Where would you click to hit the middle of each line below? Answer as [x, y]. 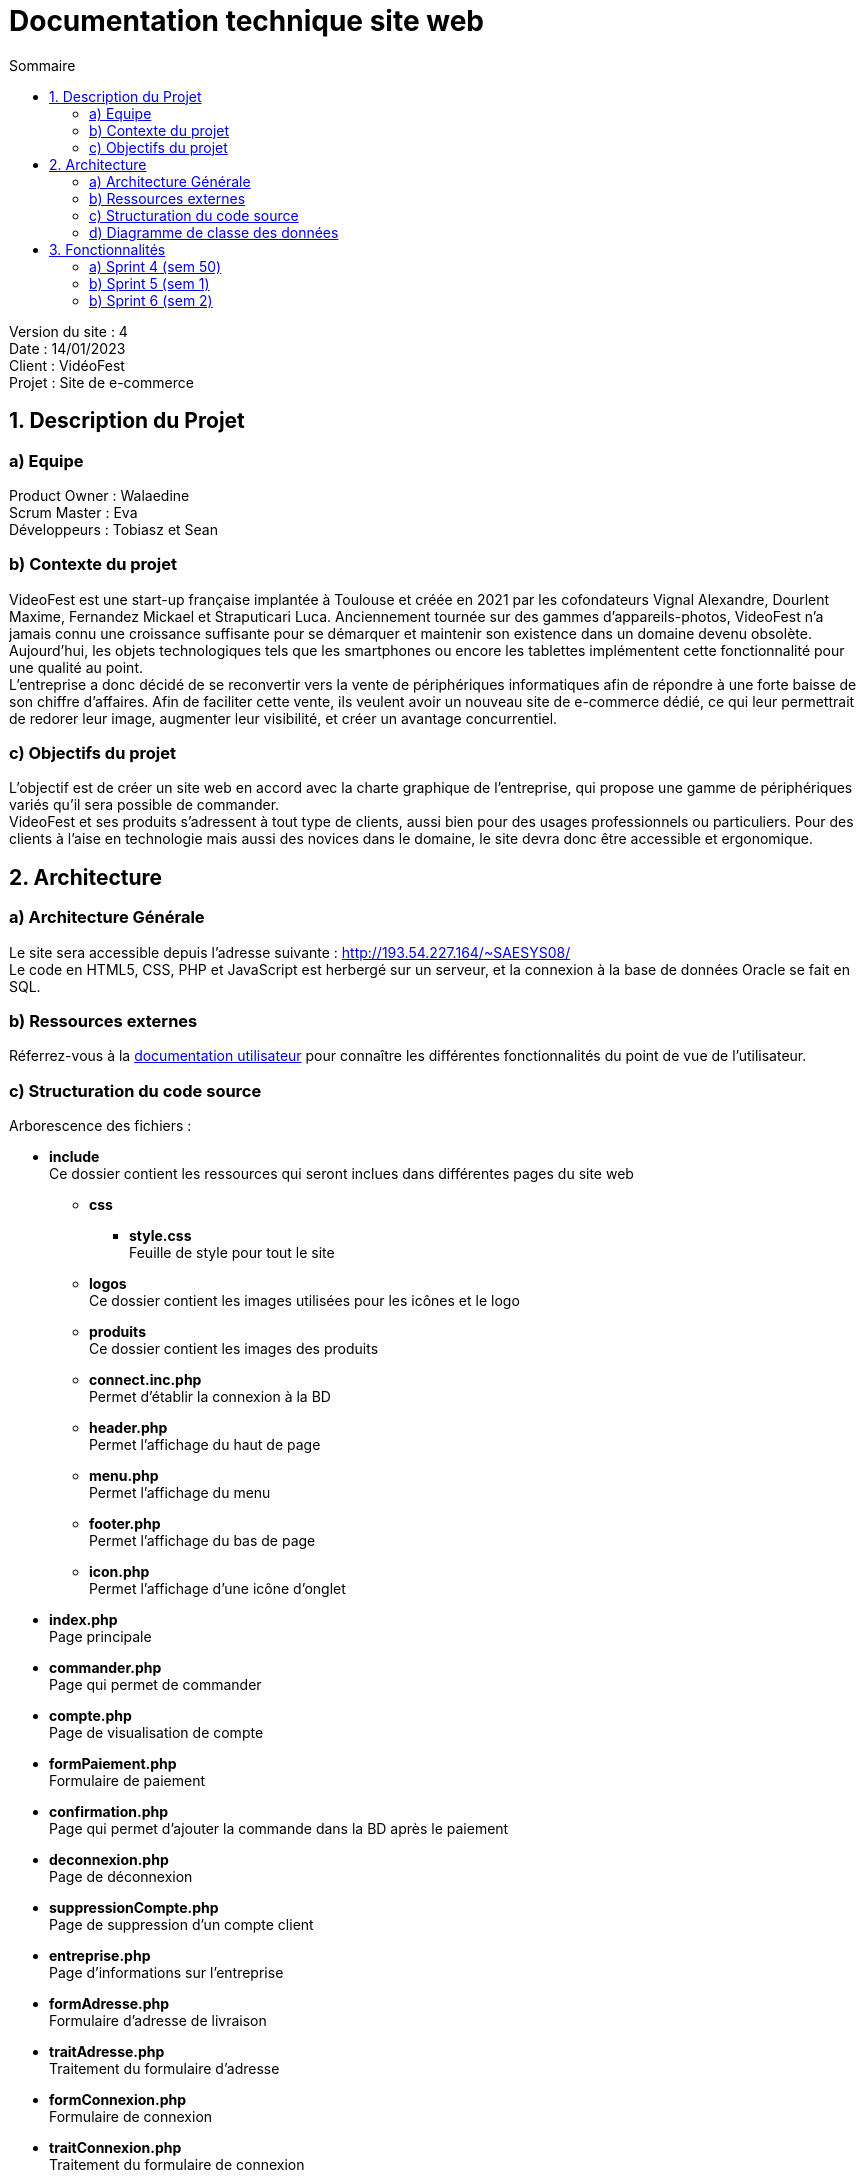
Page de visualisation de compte [156, 1733]
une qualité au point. [76, 667]
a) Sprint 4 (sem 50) [155, 266]
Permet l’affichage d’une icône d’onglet [217, 1589]
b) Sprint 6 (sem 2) [151, 300]
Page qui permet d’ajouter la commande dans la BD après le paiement [279, 1829]
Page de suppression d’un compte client [181, 1925]
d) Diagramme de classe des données [214, 232]
